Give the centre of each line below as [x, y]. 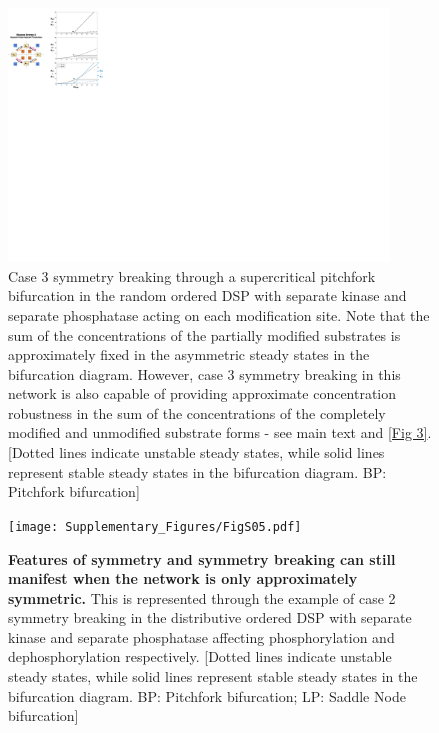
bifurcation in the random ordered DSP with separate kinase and [207, 295]
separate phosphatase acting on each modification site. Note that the [219, 314]
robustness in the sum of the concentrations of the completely [197, 412]
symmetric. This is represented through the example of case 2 [202, 597]
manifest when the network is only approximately [183, 578]
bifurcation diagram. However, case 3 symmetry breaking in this [204, 373]
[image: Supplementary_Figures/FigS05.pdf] [155, 526]
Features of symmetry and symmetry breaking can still [202, 558]
